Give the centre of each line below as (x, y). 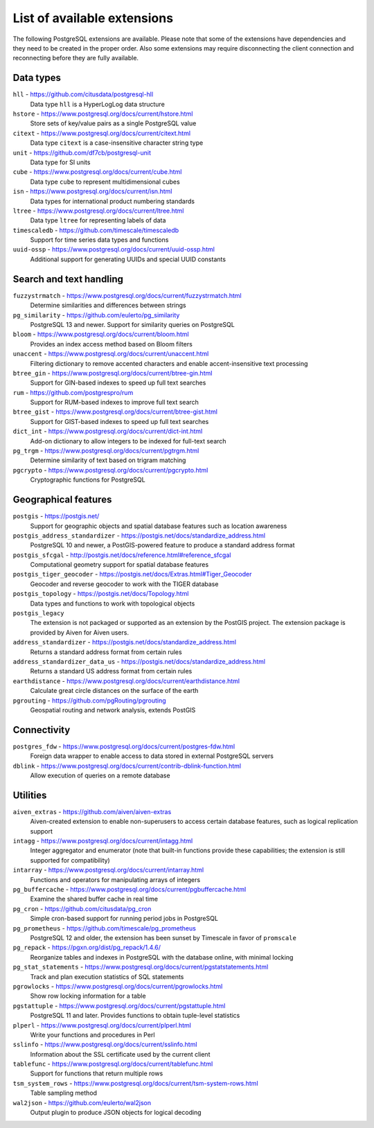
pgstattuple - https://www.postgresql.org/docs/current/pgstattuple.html (119, 1005)
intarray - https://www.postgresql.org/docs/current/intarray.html (108, 870)
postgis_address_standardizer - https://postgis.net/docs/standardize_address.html (139, 535)
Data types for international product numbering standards (113, 201)
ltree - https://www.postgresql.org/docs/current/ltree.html (98, 211)
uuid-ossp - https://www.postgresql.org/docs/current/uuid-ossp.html (114, 249)
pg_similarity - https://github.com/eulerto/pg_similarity (96, 315)
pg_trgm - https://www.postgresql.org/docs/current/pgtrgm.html (106, 451)
